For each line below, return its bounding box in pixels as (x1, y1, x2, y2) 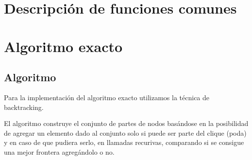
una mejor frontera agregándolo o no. (4, 146, 115, 157)
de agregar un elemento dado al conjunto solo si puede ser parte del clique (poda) (4, 127, 247, 138)
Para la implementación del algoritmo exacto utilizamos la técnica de (4, 92, 210, 102)
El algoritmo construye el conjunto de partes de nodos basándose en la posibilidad (4, 118, 249, 128)
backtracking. (4, 102, 44, 112)
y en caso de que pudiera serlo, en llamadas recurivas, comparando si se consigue (4, 137, 244, 147)
